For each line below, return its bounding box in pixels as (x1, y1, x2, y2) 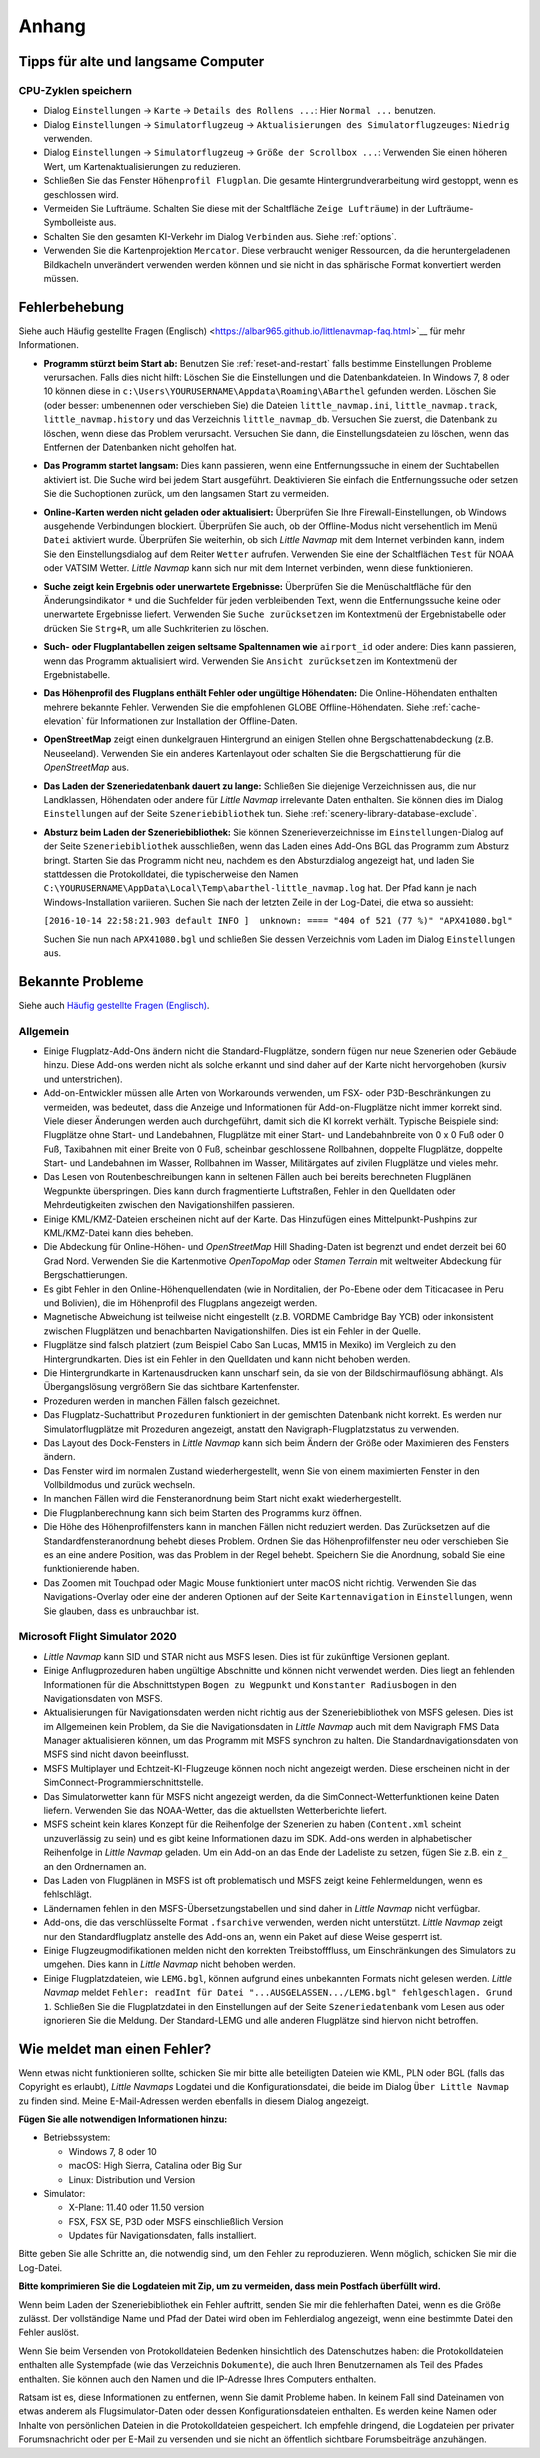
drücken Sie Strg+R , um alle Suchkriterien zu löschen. (43, 622, 269, 634)
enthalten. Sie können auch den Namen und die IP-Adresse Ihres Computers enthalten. (18, 2373, 377, 2385)
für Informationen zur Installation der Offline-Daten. (86, 715, 299, 727)
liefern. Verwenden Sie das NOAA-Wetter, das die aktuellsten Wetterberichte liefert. (43, 1805, 387, 1817)
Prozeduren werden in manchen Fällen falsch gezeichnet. (43, 1395, 280, 1407)
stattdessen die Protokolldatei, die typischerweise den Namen (43, 868, 299, 880)
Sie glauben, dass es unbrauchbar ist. (43, 1605, 200, 1617)
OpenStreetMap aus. (43, 761, 130, 774)
